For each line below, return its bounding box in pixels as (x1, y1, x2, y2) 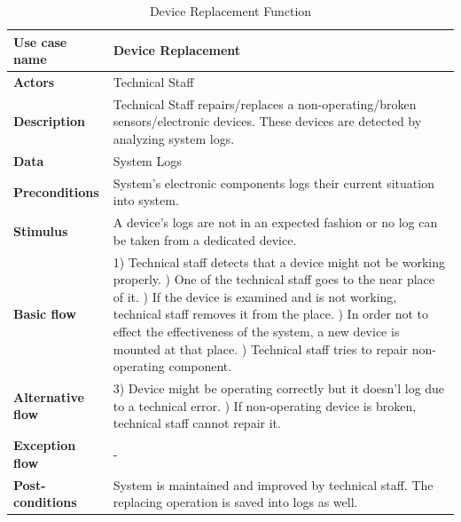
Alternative (13, 387, 84, 406)
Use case (13, 32, 67, 51)
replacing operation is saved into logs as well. (113, 493, 358, 511)
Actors (13, 73, 55, 91)
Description (13, 112, 86, 130)
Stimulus (13, 221, 68, 240)
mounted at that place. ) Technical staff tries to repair (113, 339, 409, 358)
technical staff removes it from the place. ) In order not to (113, 304, 429, 323)
